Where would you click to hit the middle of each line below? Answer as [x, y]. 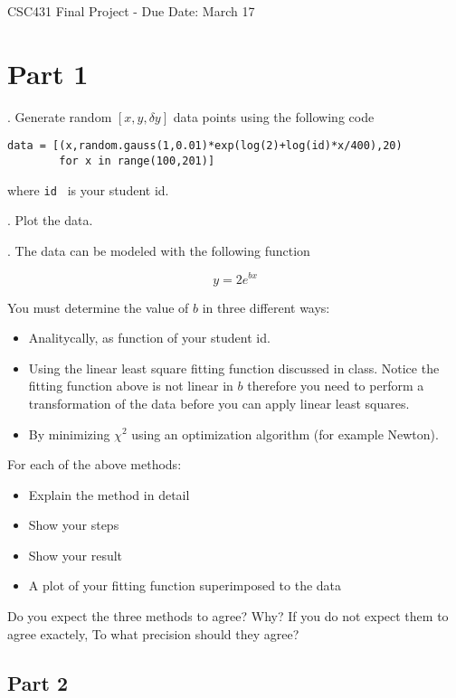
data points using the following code [274, 116]
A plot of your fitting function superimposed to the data [185, 585]
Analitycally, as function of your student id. [149, 338]
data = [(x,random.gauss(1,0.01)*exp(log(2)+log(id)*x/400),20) [205, 146]
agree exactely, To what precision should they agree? [153, 633]
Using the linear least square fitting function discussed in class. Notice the [234, 368]
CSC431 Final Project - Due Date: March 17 [131, 11]
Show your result [76, 555]
